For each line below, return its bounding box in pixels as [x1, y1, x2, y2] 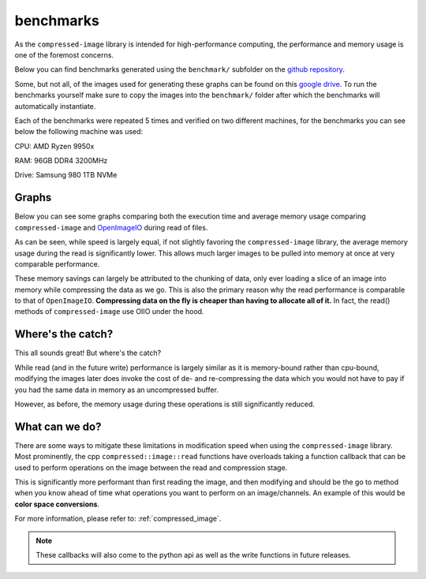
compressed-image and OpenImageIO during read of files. [14, 222, 208, 232]
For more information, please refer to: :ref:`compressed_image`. [14, 514, 222, 524]
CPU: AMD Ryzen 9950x [14, 141, 95, 151]
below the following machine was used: [14, 127, 144, 136]
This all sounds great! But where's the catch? [14, 348, 162, 358]
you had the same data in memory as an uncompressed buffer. [14, 385, 219, 394]
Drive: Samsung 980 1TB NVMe [14, 170, 118, 180]
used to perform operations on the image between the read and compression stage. [14, 462, 288, 473]
